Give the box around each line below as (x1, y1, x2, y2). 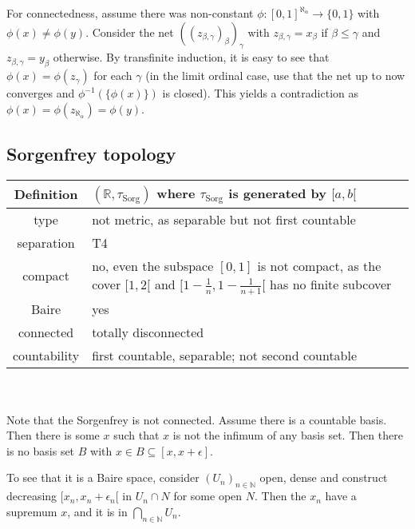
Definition (14, 185, 78, 204)
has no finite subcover (270, 274, 392, 293)
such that (113, 427, 160, 443)
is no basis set (6, 442, 75, 459)
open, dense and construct (259, 469, 388, 486)
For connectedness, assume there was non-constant (6, 5, 254, 21)
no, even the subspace (92, 256, 214, 275)
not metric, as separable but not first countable (92, 209, 356, 229)
